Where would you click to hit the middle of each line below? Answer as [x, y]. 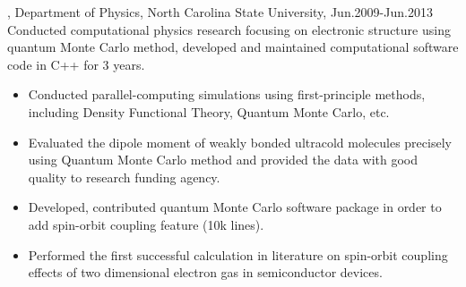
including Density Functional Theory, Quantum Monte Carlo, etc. [209, 111]
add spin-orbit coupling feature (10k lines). [146, 224]
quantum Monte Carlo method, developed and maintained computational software [233, 47]
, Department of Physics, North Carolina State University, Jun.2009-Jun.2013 [220, 12]
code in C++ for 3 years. [76, 64]
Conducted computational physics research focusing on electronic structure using [229, 29]
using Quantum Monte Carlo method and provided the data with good [223, 160]
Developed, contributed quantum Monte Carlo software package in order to [235, 207]
